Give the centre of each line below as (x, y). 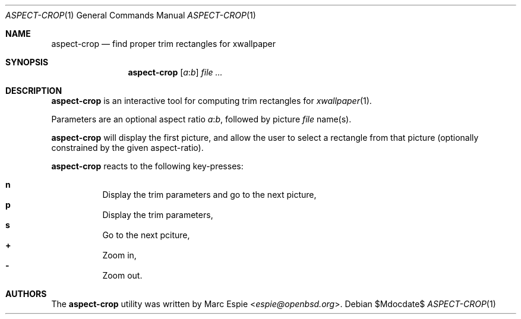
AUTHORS (26, 294)
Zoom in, (119, 255)
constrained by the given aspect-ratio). (127, 148)
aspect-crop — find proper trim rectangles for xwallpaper (164, 44)
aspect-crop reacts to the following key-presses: (147, 166)
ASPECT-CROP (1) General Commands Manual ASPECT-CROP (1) (131, 15)
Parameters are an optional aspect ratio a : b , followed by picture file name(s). (201, 119)
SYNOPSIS (27, 62)
